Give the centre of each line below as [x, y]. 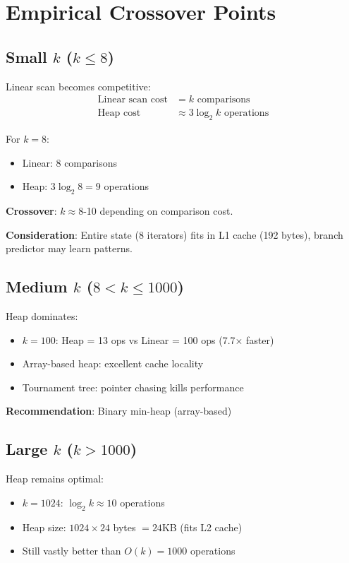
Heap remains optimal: [55, 479]
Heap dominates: [42, 316]
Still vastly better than [72, 551]
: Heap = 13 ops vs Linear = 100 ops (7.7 [145, 339]
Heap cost [119, 113]
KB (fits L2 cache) [202, 527]
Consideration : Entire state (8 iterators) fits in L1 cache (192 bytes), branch [174, 234]
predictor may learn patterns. [69, 248]
